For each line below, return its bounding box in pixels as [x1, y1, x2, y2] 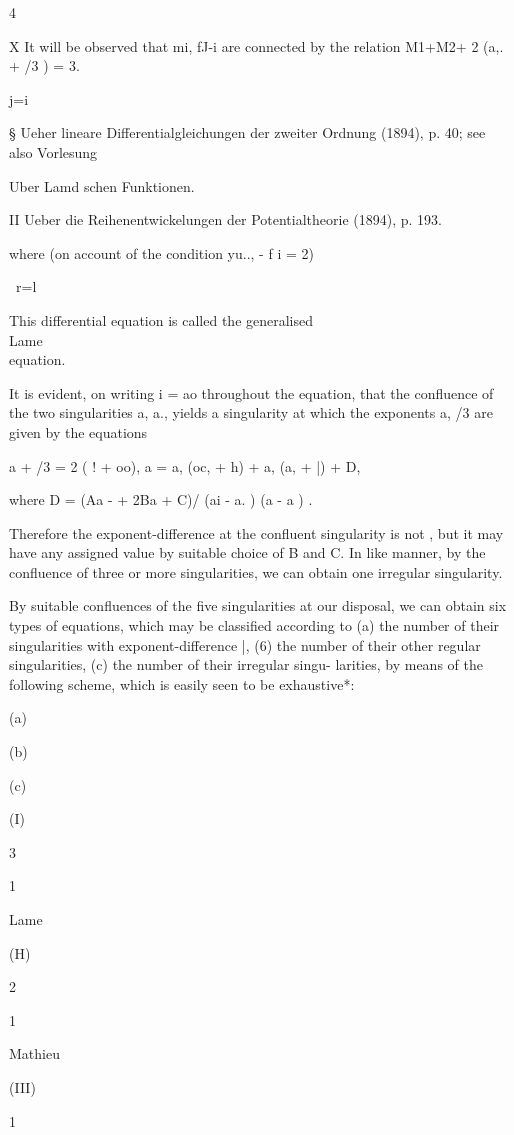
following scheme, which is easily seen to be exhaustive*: [9, 673, 355, 694]
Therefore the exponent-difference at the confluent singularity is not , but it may [9, 522, 504, 543]
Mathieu [9, 1043, 60, 1064]
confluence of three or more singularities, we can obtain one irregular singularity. [9, 561, 503, 582]
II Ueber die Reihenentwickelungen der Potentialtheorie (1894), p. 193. [9, 209, 442, 230]
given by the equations [9, 421, 148, 442]
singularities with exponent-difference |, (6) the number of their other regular [9, 634, 481, 655]
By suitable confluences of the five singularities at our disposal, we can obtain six [9, 595, 507, 616]
